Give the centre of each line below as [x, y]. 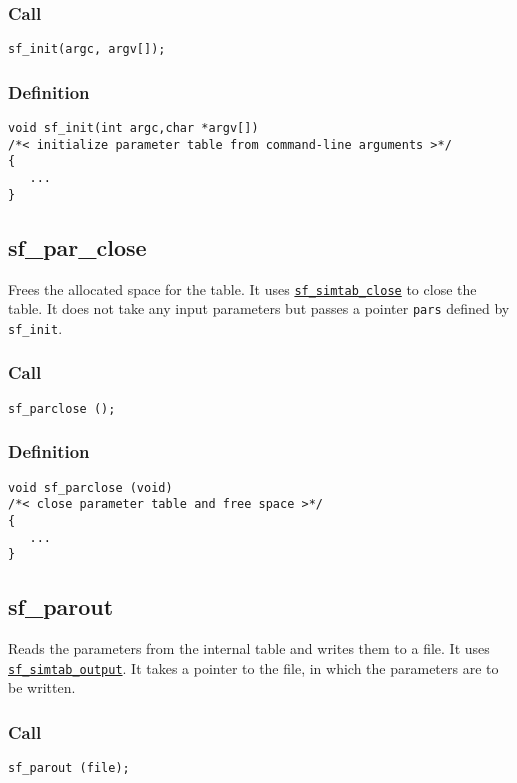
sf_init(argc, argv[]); [87, 49]
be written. [42, 687]
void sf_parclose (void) [90, 487]
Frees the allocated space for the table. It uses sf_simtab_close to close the [242, 288]
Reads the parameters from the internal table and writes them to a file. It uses [249, 648]
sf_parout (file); [69, 768]
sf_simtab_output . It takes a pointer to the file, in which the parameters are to [253, 667]
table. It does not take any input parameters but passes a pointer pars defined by [259, 308]
